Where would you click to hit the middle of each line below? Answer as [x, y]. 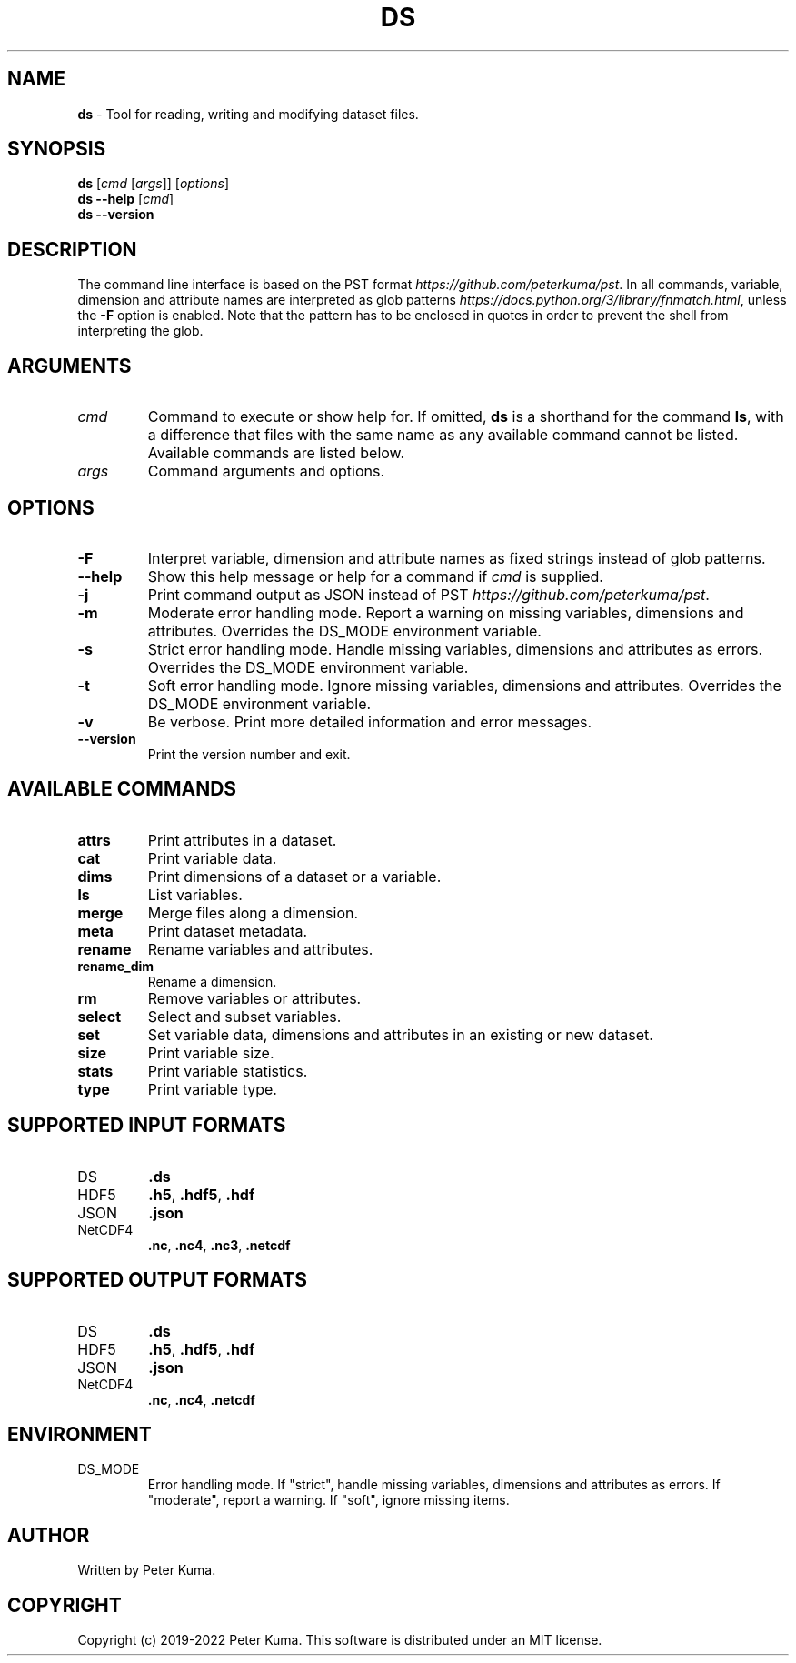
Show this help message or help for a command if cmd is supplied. [375, 576]
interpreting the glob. [140, 331]
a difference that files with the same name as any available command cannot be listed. [443, 435]
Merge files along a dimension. [253, 912]
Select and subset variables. [244, 1016]
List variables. [195, 894]
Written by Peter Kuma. [147, 1570]
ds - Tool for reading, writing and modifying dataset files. [248, 114]
